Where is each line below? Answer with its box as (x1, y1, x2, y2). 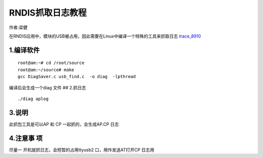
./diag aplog (18, 96, 49, 101)
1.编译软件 (9, 46, 40, 54)
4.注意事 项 (9, 134, 43, 142)
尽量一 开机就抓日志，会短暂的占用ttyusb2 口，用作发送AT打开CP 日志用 (9, 147, 154, 153)
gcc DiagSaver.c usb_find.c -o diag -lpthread (18, 74, 136, 79)
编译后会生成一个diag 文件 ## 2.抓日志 (9, 84, 86, 90)
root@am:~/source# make (18, 67, 75, 73)
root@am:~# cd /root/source (18, 60, 85, 66)
